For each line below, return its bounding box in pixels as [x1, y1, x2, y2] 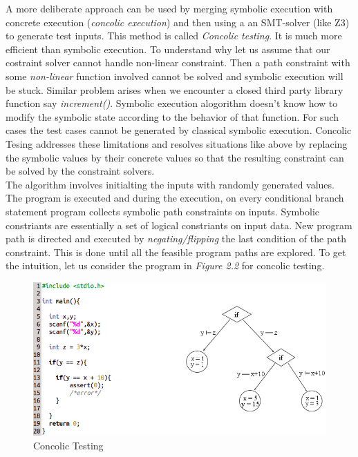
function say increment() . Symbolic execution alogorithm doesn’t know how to [6, 96, 338, 110]
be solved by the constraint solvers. [6, 164, 155, 178]
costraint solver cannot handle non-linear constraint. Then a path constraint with [6, 55, 350, 70]
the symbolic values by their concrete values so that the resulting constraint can [6, 150, 344, 164]
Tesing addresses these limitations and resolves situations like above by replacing [6, 136, 348, 150]
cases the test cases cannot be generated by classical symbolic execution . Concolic [6, 123, 352, 137]
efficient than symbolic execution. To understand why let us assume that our [6, 41, 330, 56]
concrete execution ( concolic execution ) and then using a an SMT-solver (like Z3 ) [6, 14, 350, 29]
